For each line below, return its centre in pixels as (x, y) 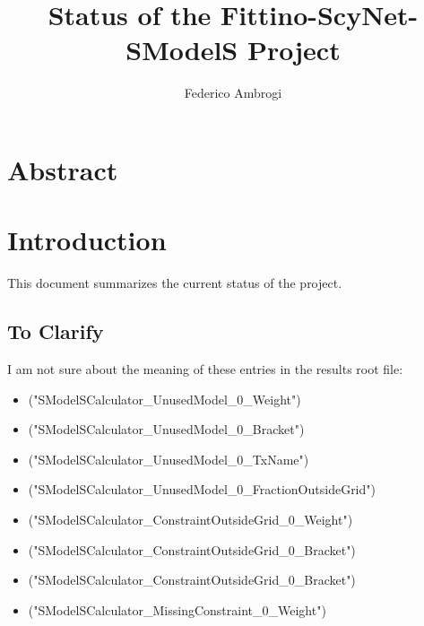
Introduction (87, 240)
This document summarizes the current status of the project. (175, 283)
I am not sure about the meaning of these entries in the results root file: (205, 369)
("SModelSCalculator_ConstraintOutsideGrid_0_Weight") (190, 519)
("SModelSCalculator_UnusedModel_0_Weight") (164, 399)
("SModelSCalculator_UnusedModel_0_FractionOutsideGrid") (202, 489)
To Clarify (56, 331)
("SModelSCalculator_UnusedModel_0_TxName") (169, 459)
